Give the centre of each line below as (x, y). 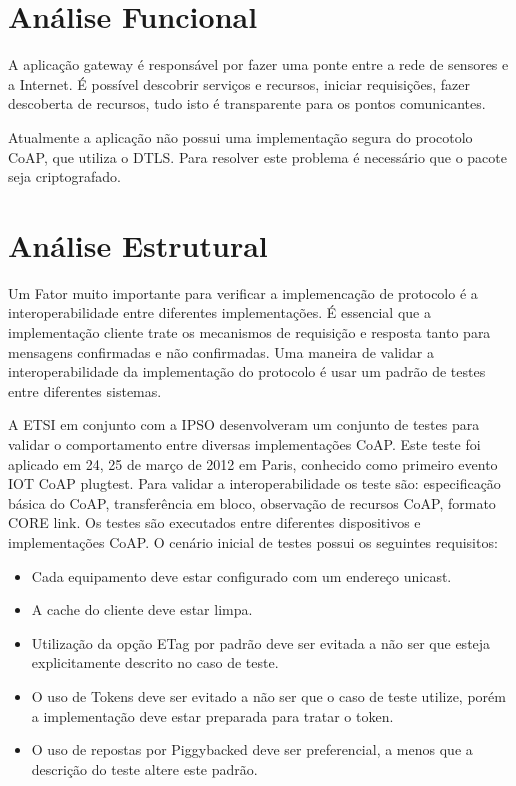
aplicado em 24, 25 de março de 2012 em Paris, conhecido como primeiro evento (253, 463)
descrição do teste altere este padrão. (144, 768)
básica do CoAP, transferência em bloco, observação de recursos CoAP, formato (252, 502)
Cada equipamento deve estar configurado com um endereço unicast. (241, 575)
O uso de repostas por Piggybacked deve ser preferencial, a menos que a (252, 749)
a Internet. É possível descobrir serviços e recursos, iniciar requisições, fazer (239, 83)
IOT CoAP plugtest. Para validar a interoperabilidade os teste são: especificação (254, 483)
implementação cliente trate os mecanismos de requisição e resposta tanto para (249, 332)
